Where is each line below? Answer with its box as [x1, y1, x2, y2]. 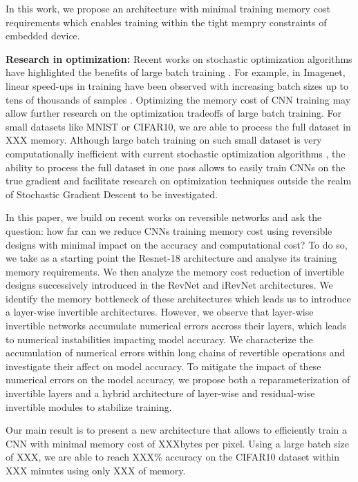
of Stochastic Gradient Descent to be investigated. [6, 186, 218, 201]
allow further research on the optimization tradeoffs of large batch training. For [6, 106, 342, 120]
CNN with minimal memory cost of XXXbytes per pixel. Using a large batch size [6, 436, 349, 450]
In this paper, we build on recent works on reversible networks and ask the [6, 210, 322, 224]
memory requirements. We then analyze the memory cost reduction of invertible [6, 264, 344, 278]
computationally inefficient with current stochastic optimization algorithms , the [6, 146, 346, 160]
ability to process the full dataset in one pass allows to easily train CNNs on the [6, 160, 346, 174]
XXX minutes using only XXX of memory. [6, 463, 186, 477]
